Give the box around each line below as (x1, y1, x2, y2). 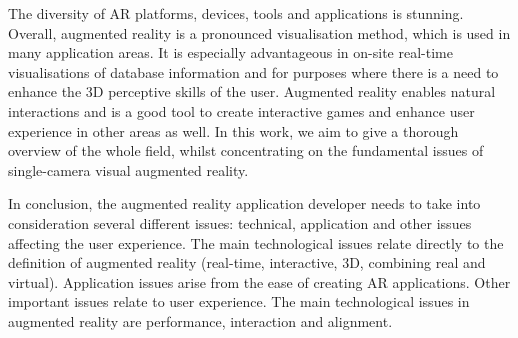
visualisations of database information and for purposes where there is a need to (8, 61, 499, 82)
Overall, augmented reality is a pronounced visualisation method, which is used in (8, 22, 511, 43)
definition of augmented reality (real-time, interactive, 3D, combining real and (8, 252, 486, 273)
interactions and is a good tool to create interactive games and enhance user (8, 100, 475, 121)
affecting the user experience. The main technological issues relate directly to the (8, 232, 504, 253)
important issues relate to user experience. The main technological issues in (8, 291, 470, 312)
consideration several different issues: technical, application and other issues (8, 212, 472, 233)
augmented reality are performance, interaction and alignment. (8, 310, 393, 331)
